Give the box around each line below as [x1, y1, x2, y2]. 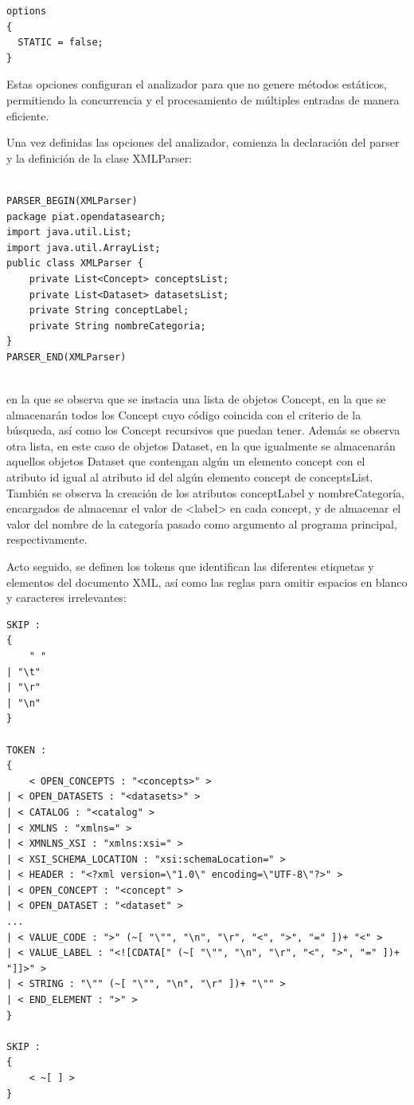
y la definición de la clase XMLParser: [6, 149, 193, 166]
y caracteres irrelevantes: [6, 589, 127, 606]
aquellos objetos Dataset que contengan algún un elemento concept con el [6, 453, 365, 470]
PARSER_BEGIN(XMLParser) [6, 195, 138, 206]
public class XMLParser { [6, 258, 143, 269]
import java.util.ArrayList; [6, 242, 161, 254]
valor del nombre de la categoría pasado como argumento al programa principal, [6, 515, 397, 532]
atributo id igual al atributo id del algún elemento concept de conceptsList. [6, 469, 373, 486]
